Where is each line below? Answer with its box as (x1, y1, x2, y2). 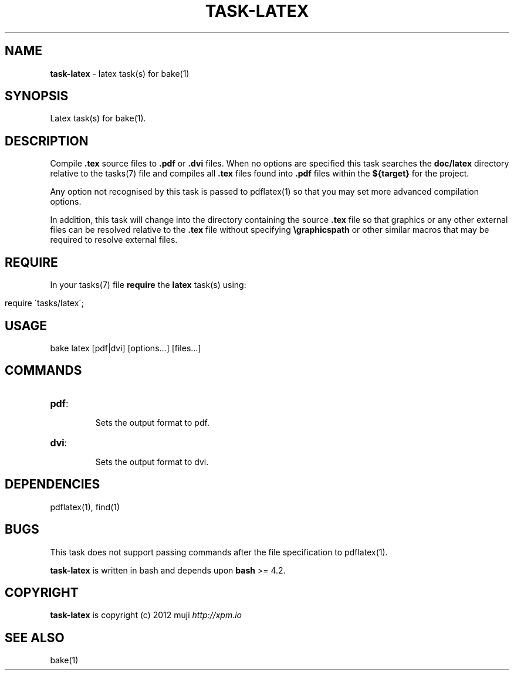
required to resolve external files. (50, 235, 178, 245)
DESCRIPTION (5, 133, 89, 148)
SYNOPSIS (5, 89, 69, 104)
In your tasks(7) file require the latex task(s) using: (50, 280, 246, 290)
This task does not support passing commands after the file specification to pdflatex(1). (50, 547, 388, 557)
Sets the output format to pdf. (95, 417, 209, 428)
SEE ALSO (5, 630, 65, 645)
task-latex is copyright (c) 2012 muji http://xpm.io (50, 610, 242, 620)
